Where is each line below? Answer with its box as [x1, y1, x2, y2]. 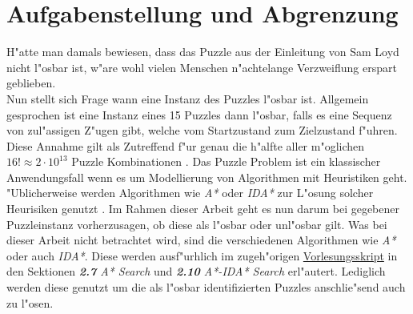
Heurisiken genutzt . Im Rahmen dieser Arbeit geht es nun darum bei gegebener [6, 200, 399, 217]
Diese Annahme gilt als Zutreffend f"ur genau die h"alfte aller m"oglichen [6, 137, 365, 154]
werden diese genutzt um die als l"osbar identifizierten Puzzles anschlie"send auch [6, 279, 406, 296]
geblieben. [6, 74, 56, 91]
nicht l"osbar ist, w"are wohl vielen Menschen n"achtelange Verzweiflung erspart [6, 58, 397, 75]
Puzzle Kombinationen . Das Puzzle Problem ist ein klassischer [71, 153, 381, 170]
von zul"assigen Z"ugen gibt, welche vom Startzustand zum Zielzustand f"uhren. [6, 122, 398, 139]
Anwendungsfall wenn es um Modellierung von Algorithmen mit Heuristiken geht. [6, 168, 407, 185]
